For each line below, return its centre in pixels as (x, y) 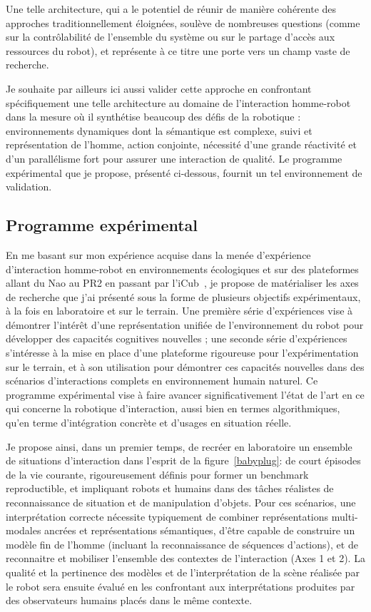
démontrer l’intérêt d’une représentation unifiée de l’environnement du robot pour (185, 324)
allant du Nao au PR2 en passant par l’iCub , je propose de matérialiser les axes (182, 283)
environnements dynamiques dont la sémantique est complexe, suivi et (159, 130)
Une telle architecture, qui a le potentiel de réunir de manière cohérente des (171, 9)
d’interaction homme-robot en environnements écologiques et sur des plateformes (182, 269)
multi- (345, 516)
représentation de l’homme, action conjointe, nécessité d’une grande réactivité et (181, 144)
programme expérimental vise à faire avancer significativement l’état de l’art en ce (185, 394)
